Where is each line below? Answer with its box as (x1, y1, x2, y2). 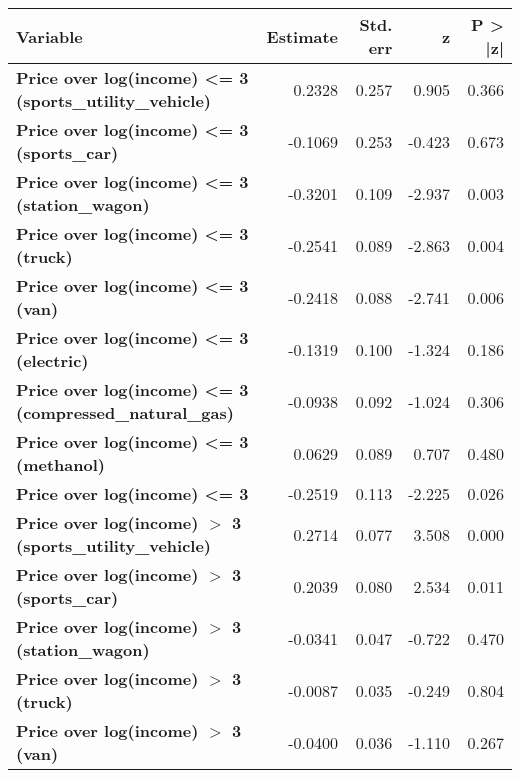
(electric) (16, 349, 89, 372)
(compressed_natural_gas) (16, 401, 234, 424)
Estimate (266, 24, 339, 48)
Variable (16, 24, 83, 48)
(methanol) (16, 453, 105, 476)
